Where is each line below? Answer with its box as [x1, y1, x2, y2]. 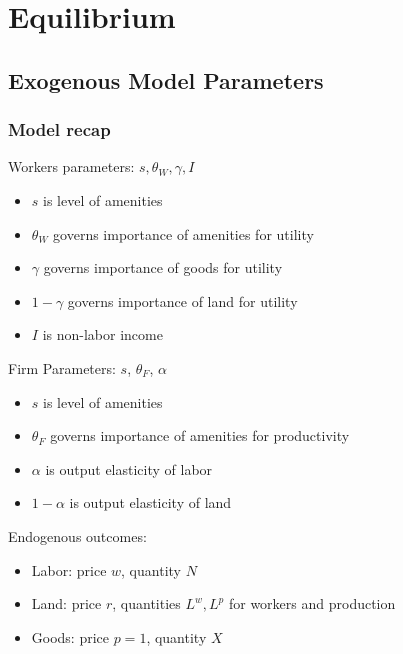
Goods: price [31, 626, 110, 647]
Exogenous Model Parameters [8, 64, 324, 95]
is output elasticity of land [69, 492, 232, 513]
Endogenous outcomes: [8, 525, 147, 546]
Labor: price [31, 559, 107, 580]
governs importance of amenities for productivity [50, 425, 350, 446]
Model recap [8, 117, 111, 142]
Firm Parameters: [8, 357, 116, 378]
